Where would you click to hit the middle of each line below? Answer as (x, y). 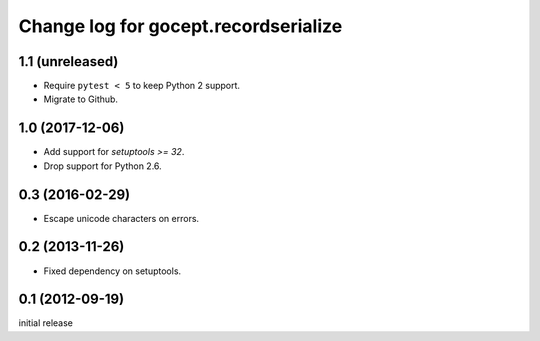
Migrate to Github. (81, 99)
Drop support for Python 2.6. (102, 166)
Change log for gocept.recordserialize (180, 26)
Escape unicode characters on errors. (121, 218)
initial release (46, 323)
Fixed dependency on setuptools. (112, 271)
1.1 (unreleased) (68, 61)
